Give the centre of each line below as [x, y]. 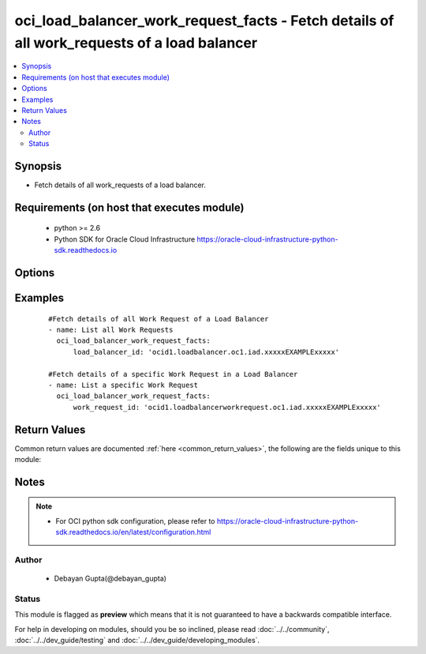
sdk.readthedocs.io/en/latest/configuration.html [133, 532]
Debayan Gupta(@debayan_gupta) [110, 579]
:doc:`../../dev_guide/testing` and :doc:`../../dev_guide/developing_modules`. [137, 641]
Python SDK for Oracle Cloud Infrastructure [125, 239]
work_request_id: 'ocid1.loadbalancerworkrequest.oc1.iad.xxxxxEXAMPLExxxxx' [227, 407]
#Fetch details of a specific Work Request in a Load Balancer [173, 374]
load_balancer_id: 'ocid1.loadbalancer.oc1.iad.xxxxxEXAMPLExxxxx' [206, 352]
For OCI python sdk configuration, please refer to [135, 521]
